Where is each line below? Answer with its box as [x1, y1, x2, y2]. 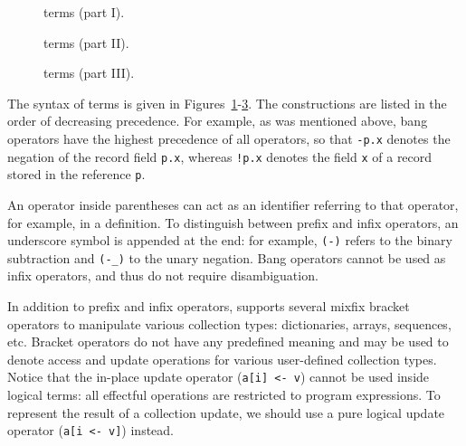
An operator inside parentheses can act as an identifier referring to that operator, [7, 195, 459, 214]
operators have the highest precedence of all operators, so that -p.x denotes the [7, 128, 451, 147]
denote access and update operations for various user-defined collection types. [7, 349, 437, 368]
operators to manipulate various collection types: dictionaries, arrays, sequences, [7, 314, 452, 333]
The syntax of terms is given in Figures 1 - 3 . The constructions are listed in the [7, 93, 447, 112]
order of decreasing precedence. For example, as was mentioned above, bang [7, 111, 428, 130]
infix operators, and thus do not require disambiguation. [7, 266, 319, 285]
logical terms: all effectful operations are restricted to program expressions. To [7, 385, 441, 404]
